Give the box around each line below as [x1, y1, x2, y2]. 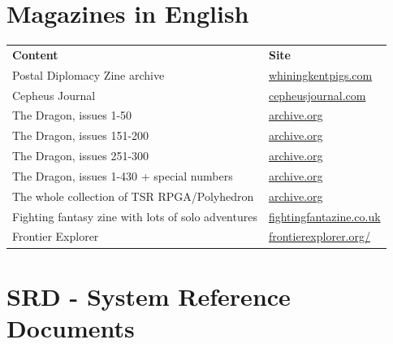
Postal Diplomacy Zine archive [12, 66, 165, 83]
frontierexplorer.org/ [268, 228, 370, 245]
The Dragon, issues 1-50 [12, 107, 132, 124]
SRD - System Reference [6, 279, 291, 312]
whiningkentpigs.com [268, 66, 373, 83]
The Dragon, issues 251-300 [12, 147, 149, 164]
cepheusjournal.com [268, 86, 366, 103]
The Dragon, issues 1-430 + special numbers [12, 167, 233, 184]
